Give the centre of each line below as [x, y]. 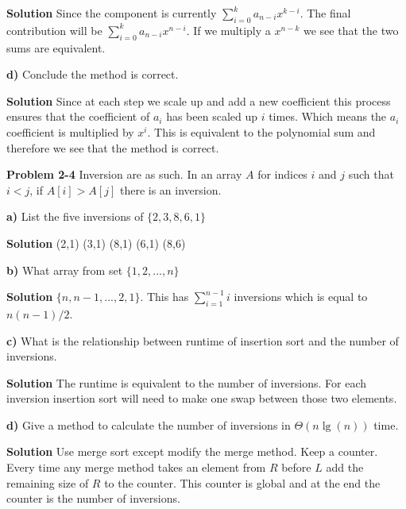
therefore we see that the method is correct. [113, 147]
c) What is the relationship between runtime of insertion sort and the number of [203, 340]
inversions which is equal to [301, 297]
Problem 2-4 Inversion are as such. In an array [124, 174]
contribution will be [54, 30]
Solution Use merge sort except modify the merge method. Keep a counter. [192, 451]
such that [371, 174]
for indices [282, 174]
